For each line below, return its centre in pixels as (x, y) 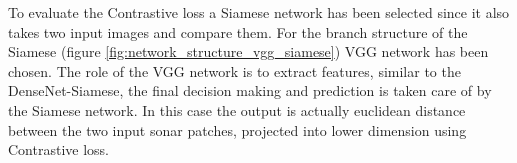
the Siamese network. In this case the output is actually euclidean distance (237, 109)
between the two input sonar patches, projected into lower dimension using (237, 129)
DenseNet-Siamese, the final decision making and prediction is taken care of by (250, 90)
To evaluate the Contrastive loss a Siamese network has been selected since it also (259, 12)
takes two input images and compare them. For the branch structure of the (238, 31)
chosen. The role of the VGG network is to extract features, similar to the (234, 70)
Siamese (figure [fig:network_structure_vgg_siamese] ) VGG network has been (248, 51)
